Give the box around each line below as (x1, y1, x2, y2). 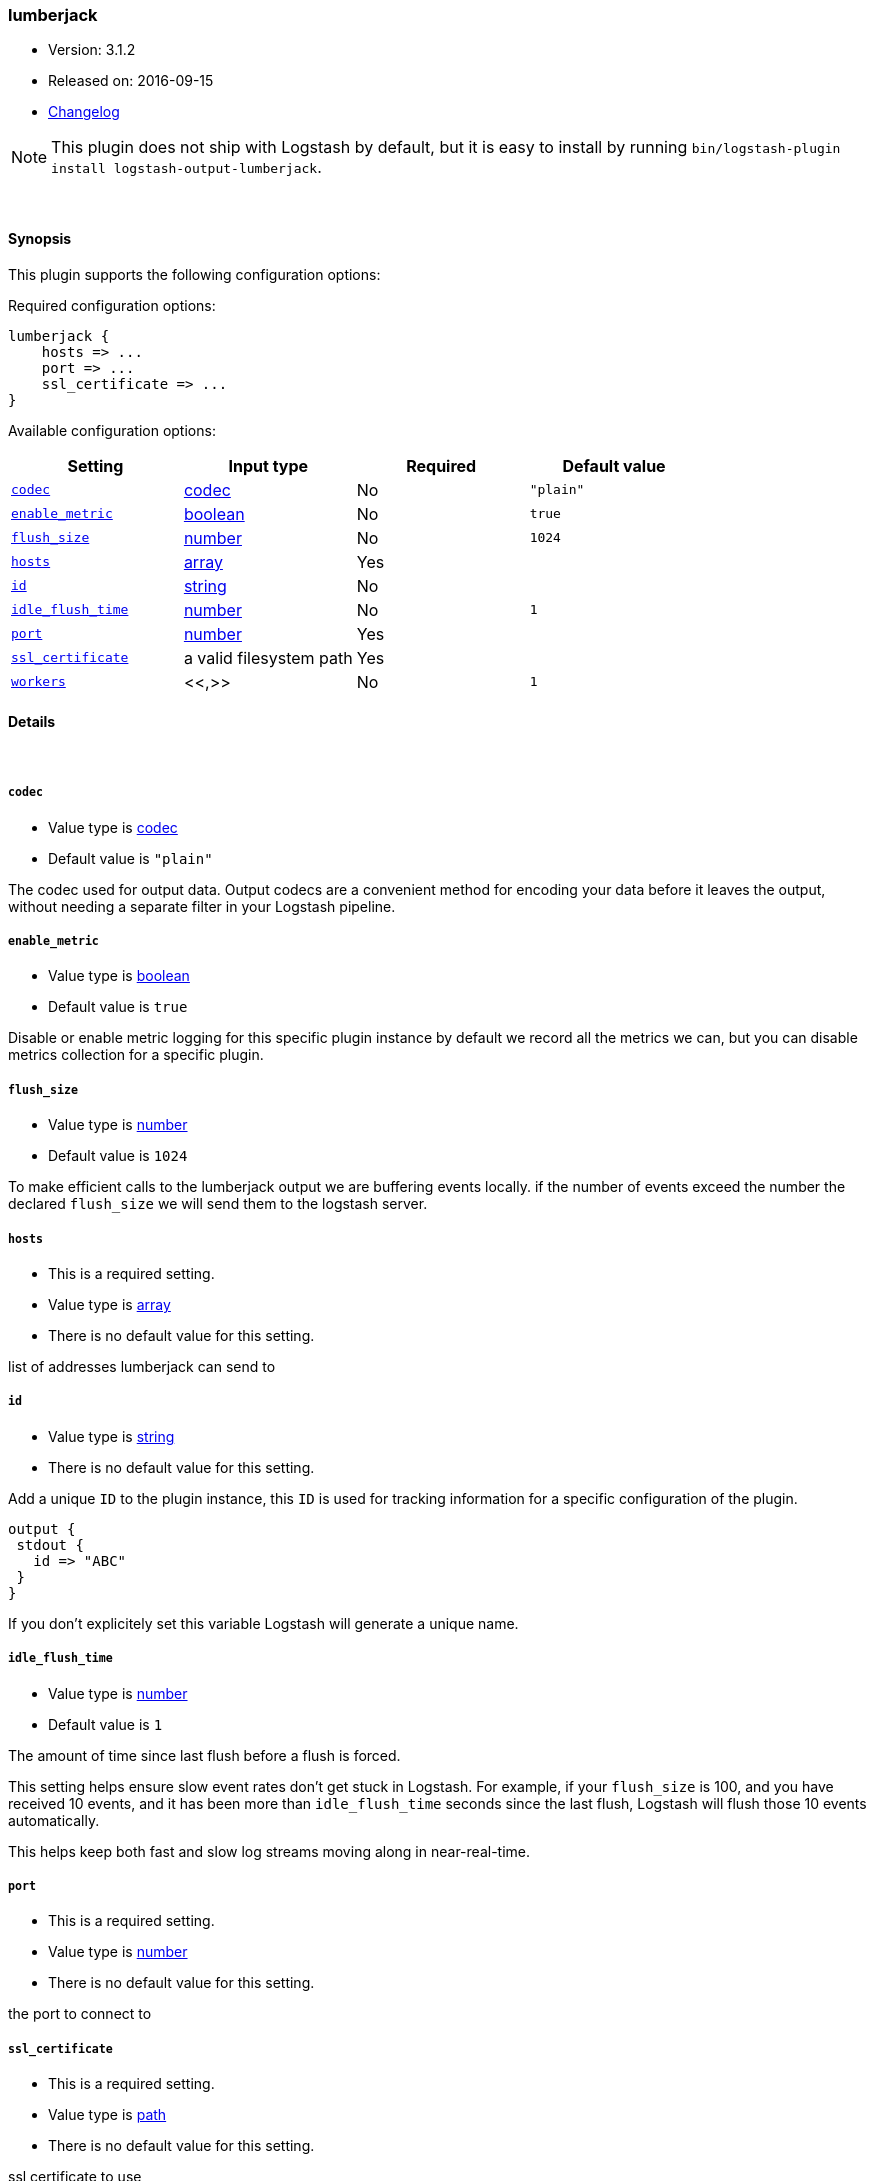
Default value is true (48, 998, 188, 1016)
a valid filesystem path (183, 647, 353, 668)
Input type (228, 455, 309, 476)
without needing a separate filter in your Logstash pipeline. (8, 897, 396, 915)
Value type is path (48, 2106, 167, 2124)
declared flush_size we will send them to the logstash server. (8, 1195, 428, 1213)
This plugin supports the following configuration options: (8, 265, 381, 283)
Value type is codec (48, 818, 178, 836)
